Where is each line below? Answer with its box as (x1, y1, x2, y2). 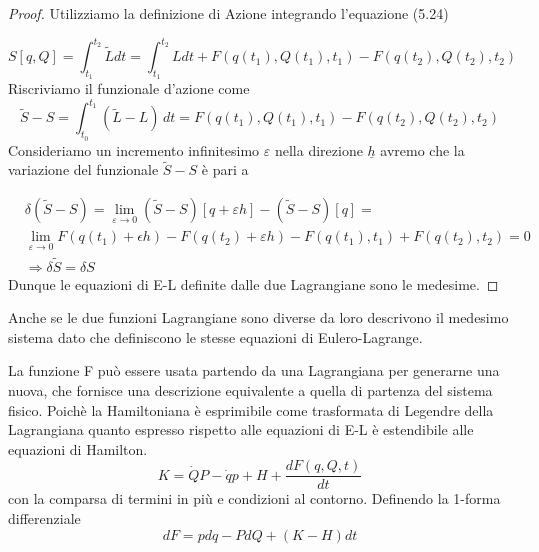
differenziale (8, 507, 81, 528)
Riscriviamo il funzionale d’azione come (8, 78, 250, 99)
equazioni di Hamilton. (8, 438, 148, 459)
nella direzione (274, 139, 363, 160)
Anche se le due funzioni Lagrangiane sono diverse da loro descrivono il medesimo (8, 307, 509, 328)
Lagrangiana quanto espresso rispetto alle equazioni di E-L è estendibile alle (8, 419, 474, 440)
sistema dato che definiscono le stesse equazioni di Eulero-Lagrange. (8, 326, 423, 347)
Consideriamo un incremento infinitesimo (8, 139, 260, 160)
